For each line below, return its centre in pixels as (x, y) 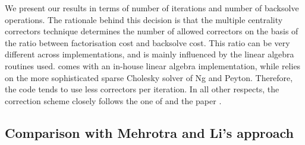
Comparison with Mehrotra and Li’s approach (150, 132)
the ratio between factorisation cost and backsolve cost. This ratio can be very (147, 42)
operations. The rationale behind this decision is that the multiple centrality (144, 19)
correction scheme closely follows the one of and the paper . (113, 100)
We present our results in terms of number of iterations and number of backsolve (152, 8)
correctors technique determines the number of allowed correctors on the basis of (152, 31)
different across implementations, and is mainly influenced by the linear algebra (150, 54)
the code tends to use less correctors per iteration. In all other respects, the (142, 89)
